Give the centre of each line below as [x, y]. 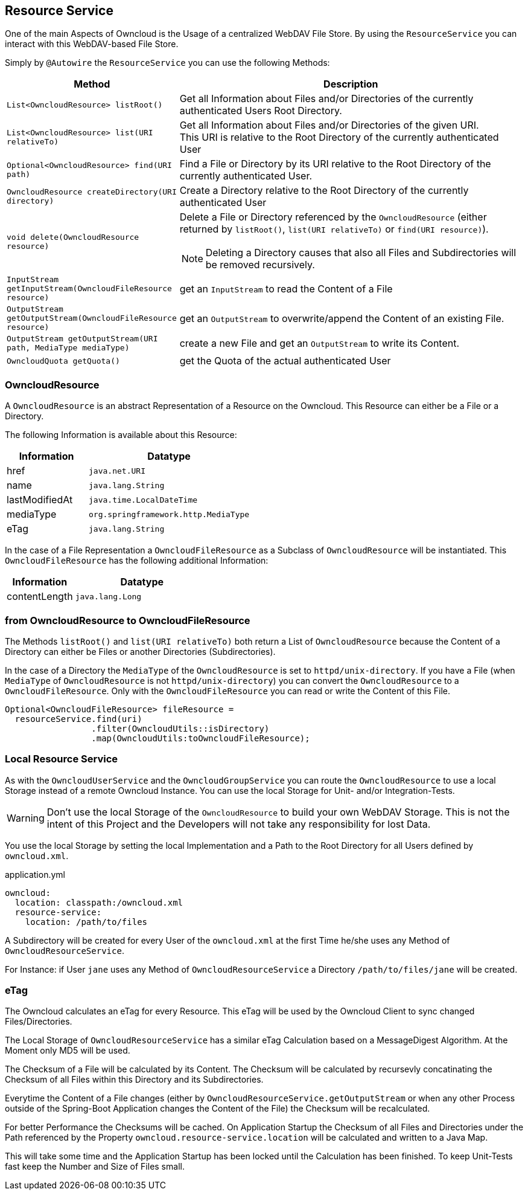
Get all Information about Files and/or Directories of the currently [326, 99]
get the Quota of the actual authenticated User [285, 361]
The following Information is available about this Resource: [121, 435]
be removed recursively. [260, 265]
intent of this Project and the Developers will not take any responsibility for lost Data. [239, 824]
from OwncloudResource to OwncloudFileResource [128, 620]
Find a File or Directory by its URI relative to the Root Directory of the [335, 164]
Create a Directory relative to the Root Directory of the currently [324, 191]
